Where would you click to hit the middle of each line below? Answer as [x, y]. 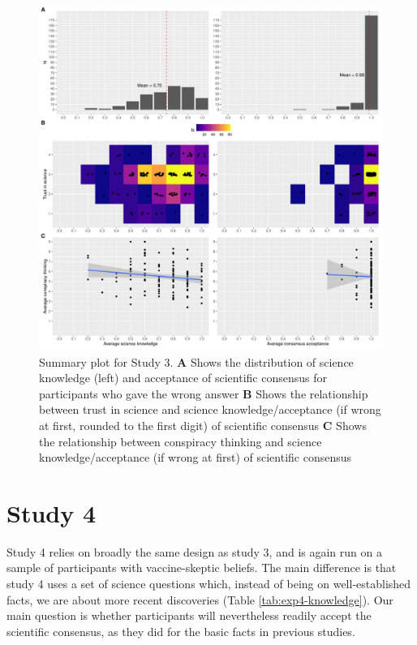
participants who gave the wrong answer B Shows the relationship [204, 393]
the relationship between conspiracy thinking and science [181, 441]
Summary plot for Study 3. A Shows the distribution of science [196, 361]
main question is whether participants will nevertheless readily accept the [189, 615]
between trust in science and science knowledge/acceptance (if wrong [210, 409]
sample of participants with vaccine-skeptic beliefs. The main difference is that [202, 568]
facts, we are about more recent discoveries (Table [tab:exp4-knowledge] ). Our [200, 599]
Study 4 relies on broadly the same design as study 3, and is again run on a [194, 551]
